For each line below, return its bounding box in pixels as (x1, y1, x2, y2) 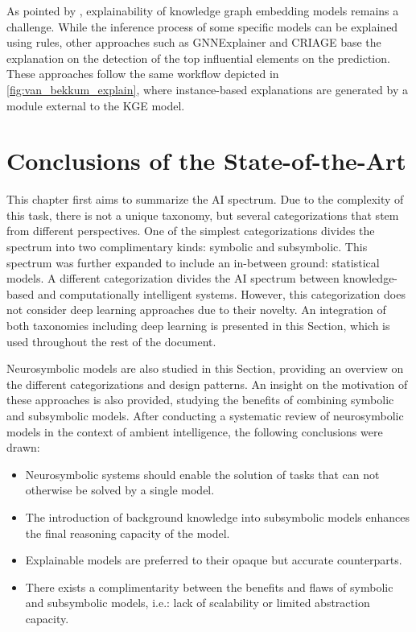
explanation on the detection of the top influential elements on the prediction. (6, 49, 390, 66)
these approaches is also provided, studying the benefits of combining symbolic (6, 391, 394, 408)
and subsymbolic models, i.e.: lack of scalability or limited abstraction (25, 594, 370, 611)
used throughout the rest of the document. (6, 333, 216, 349)
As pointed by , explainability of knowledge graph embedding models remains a (6, 2, 399, 19)
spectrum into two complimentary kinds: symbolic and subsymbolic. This (6, 238, 368, 255)
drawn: (6, 439, 40, 456)
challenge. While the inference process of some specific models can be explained (6, 18, 398, 35)
